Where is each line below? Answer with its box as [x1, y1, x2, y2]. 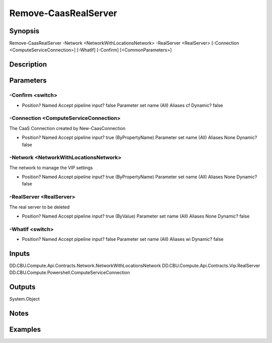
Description [9, 60, 47, 69]
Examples [9, 325, 41, 334]
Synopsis [9, 27, 40, 35]
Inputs [9, 249, 30, 258]
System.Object [9, 296, 40, 302]
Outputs [9, 283, 36, 292]
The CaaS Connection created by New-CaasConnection [9, 125, 126, 131]
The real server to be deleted [9, 204, 70, 210]
